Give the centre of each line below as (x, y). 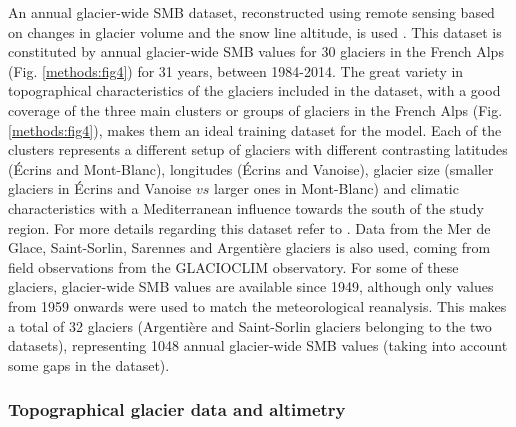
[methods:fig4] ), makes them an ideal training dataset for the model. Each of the (255, 129)
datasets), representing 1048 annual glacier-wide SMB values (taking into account (258, 345)
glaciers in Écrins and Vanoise (100, 188)
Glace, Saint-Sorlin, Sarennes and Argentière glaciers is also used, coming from (249, 247)
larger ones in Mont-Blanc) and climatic (336, 188)
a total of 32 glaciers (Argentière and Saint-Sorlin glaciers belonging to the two (250, 325)
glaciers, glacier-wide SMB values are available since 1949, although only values (251, 286)
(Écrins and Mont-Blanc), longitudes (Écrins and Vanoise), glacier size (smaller (251, 168)
